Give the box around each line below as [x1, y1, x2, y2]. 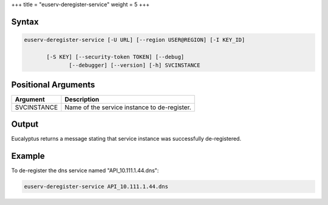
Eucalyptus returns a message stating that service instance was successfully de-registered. [11, 135, 242, 143]
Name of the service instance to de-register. [64, 103, 191, 112]
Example [11, 151, 45, 161]
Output [11, 119, 39, 130]
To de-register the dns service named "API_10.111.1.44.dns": [11, 167, 159, 174]
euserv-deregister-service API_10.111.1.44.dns [24, 183, 168, 190]
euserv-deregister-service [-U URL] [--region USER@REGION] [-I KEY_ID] [24, 36, 245, 43]
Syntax [11, 16, 39, 27]
